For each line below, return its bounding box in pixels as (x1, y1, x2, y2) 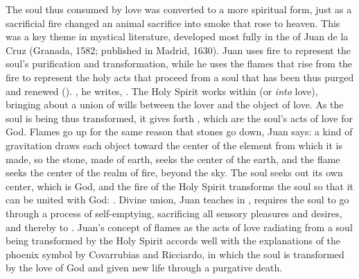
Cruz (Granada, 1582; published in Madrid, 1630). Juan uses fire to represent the (6, 42, 351, 57)
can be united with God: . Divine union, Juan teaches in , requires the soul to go (6, 192, 349, 207)
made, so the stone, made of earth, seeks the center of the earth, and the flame (6, 151, 340, 166)
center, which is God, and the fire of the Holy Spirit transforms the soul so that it (6, 178, 353, 193)
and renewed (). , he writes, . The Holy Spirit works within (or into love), (6, 83, 318, 98)
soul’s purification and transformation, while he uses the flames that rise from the (6, 56, 353, 71)
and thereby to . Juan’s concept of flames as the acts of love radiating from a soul (6, 219, 353, 234)
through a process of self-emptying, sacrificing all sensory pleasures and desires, (6, 205, 342, 220)
